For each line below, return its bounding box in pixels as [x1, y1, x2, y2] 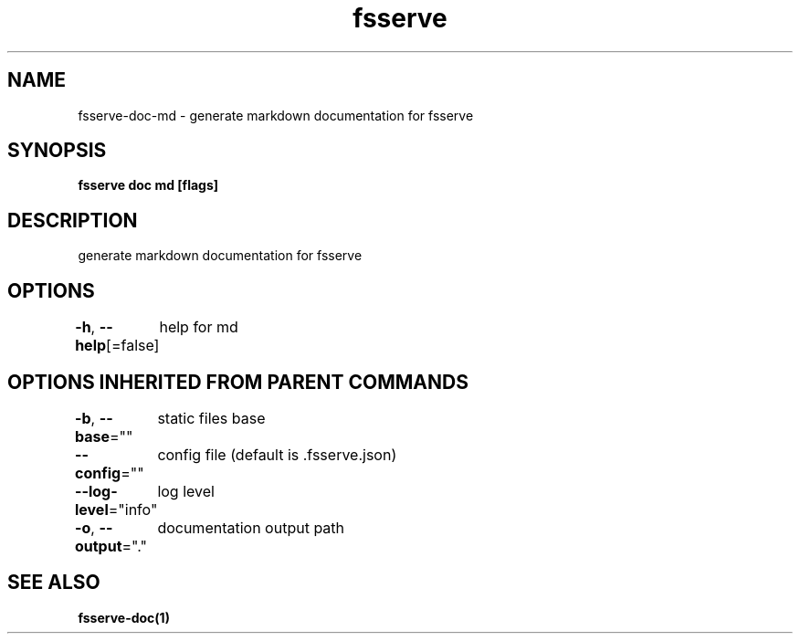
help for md [159, 318, 238, 337]
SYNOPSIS [7, 139, 107, 163]
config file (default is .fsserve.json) [157, 445, 397, 464]
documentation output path [157, 518, 345, 537]
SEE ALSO [7, 571, 100, 594]
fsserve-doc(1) [78, 609, 170, 625]
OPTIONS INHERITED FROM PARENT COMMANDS [7, 370, 468, 394]
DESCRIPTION [7, 208, 138, 232]
